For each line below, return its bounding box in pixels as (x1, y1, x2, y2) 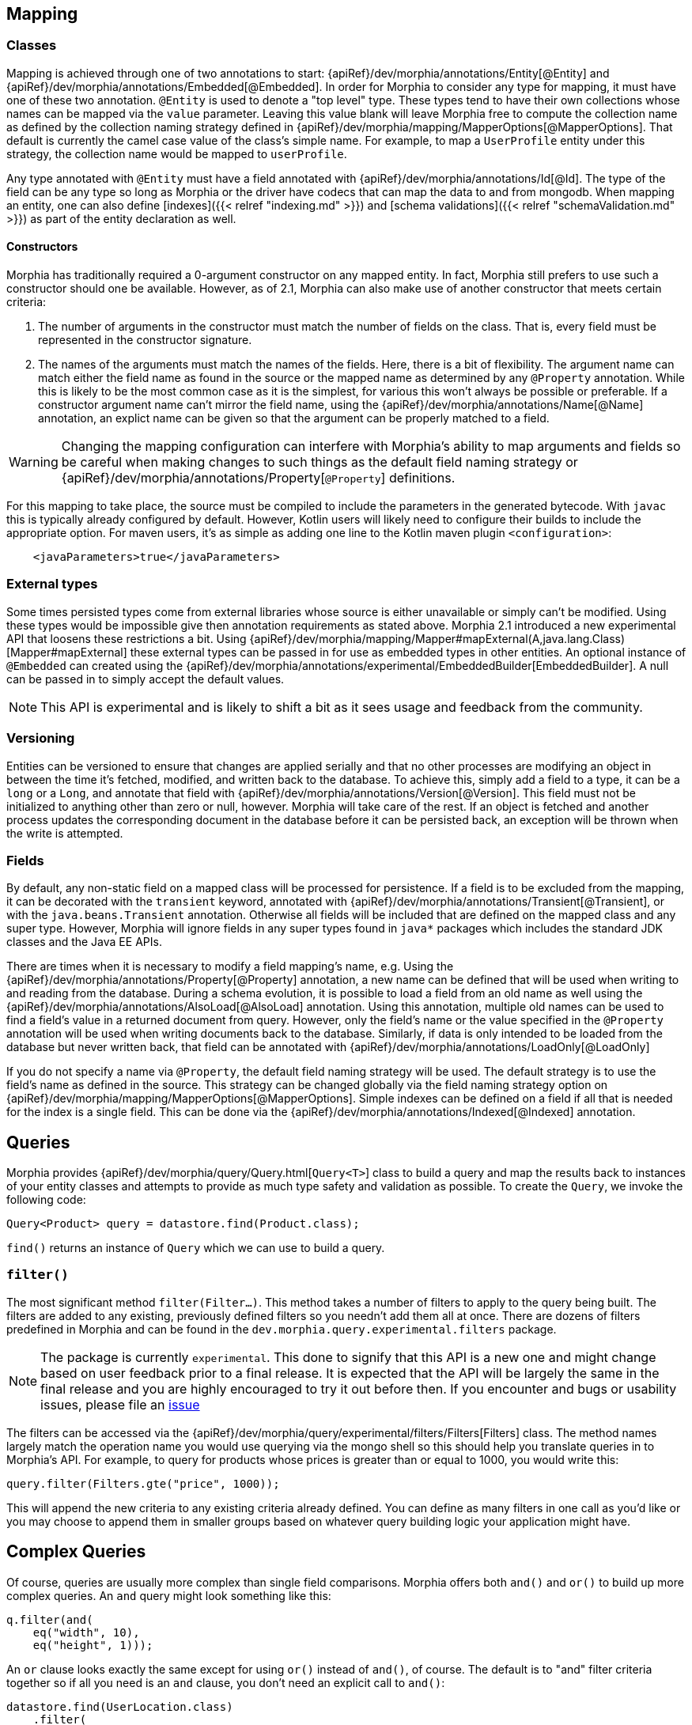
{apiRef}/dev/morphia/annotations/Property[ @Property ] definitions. (61, 470, 456, 486)
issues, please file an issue (40, 1396, 200, 1413)
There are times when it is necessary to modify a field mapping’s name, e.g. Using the (6, 959, 454, 974)
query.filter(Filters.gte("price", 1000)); (6, 1477, 280, 1490)
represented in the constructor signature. (38, 333, 252, 347)
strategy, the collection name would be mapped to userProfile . (6, 146, 347, 161)
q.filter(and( (6, 1613, 93, 1626)
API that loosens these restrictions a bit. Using (6, 631, 247, 645)
